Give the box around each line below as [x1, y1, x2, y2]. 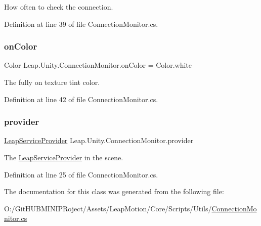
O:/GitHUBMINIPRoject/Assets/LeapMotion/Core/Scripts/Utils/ [4, 203, 212, 213]
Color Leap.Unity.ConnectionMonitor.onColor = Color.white [4, 60, 192, 70]
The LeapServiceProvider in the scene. [4, 152, 123, 162]
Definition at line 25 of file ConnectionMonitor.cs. [4, 169, 158, 179]
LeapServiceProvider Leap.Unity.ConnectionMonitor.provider [4, 135, 194, 146]
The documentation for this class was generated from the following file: [4, 186, 224, 197]
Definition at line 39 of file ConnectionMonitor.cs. [4, 18, 158, 29]
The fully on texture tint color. [4, 77, 100, 87]
